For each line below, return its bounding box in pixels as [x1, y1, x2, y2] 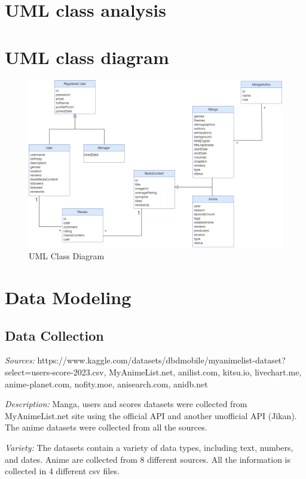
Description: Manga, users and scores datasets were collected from [5, 398, 247, 410]
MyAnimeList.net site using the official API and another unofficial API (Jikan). [5, 409, 297, 422]
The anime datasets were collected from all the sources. [5, 421, 207, 433]
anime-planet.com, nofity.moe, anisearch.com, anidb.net [5, 377, 208, 390]
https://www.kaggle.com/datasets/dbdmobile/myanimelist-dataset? [37, 354, 286, 366]
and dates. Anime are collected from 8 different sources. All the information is [5, 453, 291, 465]
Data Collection [5, 326, 104, 344]
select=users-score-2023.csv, [5, 365, 106, 378]
